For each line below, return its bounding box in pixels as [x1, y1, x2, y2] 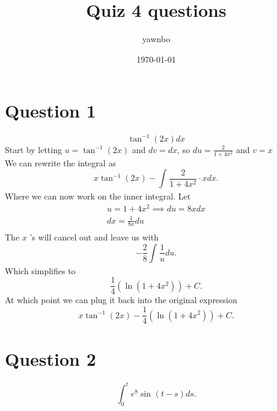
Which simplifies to [5, 264, 76, 277]
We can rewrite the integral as [5, 156, 116, 169]
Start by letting [5, 143, 62, 155]
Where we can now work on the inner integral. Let [5, 190, 191, 202]
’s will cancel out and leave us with [29, 231, 159, 243]
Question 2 [5, 347, 96, 371]
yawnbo [142, 33, 171, 45]
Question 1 [5, 98, 96, 123]
